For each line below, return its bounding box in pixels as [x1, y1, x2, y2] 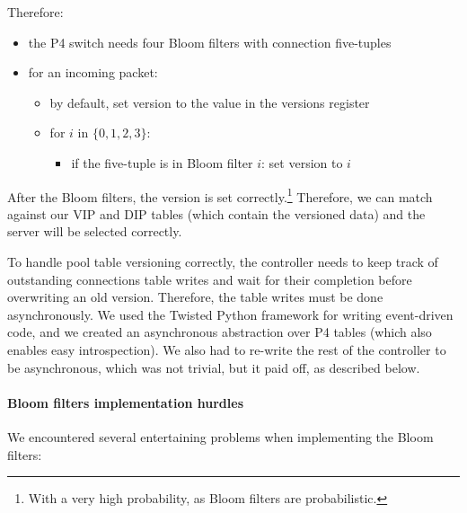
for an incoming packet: [28, 63, 158, 82]
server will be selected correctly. [7, 222, 182, 241]
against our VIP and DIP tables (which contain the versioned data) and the [7, 204, 426, 223]
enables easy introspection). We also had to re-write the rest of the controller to [7, 340, 446, 358]
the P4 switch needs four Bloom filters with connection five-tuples [28, 32, 392, 51]
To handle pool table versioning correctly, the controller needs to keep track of [7, 252, 438, 270]
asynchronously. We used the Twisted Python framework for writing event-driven [7, 305, 454, 323]
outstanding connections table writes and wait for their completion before [7, 270, 412, 288]
